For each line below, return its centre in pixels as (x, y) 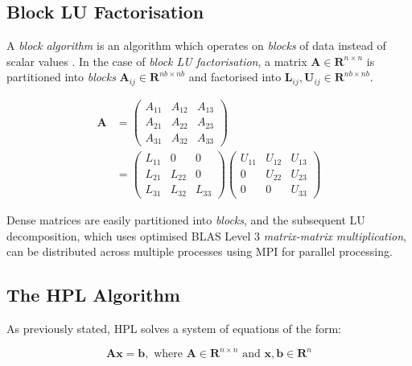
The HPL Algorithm (93, 295)
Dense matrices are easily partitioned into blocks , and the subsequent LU (186, 219)
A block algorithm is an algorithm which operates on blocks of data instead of (196, 45)
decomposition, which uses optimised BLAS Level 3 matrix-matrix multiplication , (206, 235)
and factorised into (235, 77)
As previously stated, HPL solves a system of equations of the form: (174, 328)
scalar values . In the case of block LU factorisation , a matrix (157, 61)
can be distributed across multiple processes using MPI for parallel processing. (200, 251)
